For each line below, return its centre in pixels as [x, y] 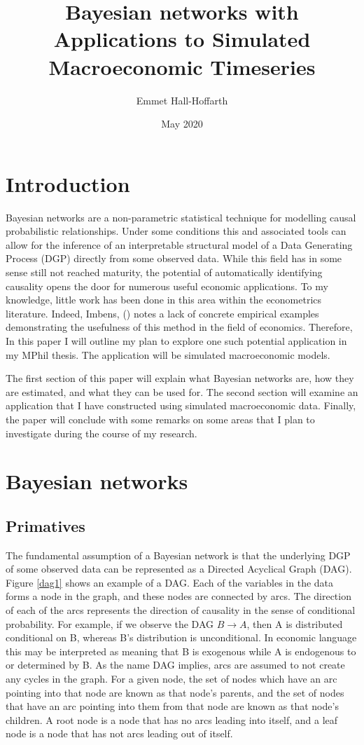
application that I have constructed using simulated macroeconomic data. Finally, [181, 405]
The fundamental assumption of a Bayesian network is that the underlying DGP [178, 555]
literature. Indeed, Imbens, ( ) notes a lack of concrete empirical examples [162, 313]
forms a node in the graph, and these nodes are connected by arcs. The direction [178, 596]
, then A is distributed [295, 623]
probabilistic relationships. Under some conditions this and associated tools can [176, 231]
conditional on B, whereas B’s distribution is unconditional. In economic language [181, 637]
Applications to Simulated [182, 39]
